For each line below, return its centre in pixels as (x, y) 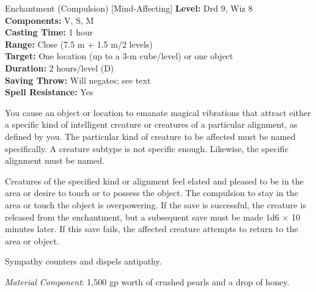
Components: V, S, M (50, 20)
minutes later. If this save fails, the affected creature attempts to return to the (152, 229)
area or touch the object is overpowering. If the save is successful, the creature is (156, 204)
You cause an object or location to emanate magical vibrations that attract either (158, 112)
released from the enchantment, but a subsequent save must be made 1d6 (142, 217)
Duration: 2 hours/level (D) (60, 68)
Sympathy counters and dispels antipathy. (83, 261)
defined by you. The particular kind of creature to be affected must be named (150, 136)
